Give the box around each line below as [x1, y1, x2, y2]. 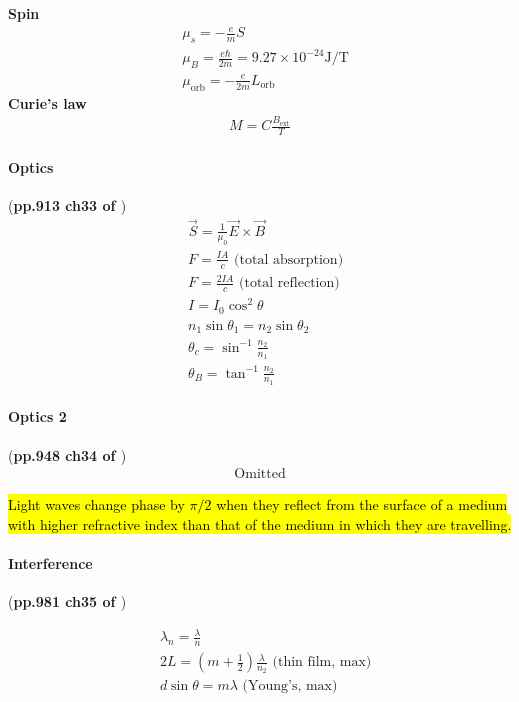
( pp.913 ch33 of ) [8, 194, 127, 215]
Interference [8, 552, 93, 573]
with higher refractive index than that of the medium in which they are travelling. [8, 513, 512, 534]
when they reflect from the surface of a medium [216, 494, 508, 515]
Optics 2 [8, 406, 67, 427]
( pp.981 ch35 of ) [8, 591, 127, 612]
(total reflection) [238, 276, 340, 291]
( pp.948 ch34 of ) [8, 444, 127, 465]
